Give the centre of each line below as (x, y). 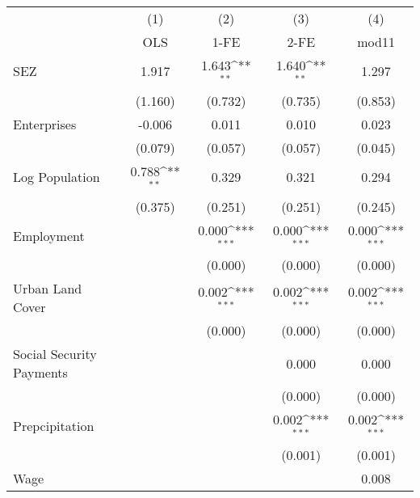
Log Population (57, 177)
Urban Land (48, 289)
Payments (40, 373)
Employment (49, 235)
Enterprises (45, 124)
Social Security (55, 354)
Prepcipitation (54, 425)
